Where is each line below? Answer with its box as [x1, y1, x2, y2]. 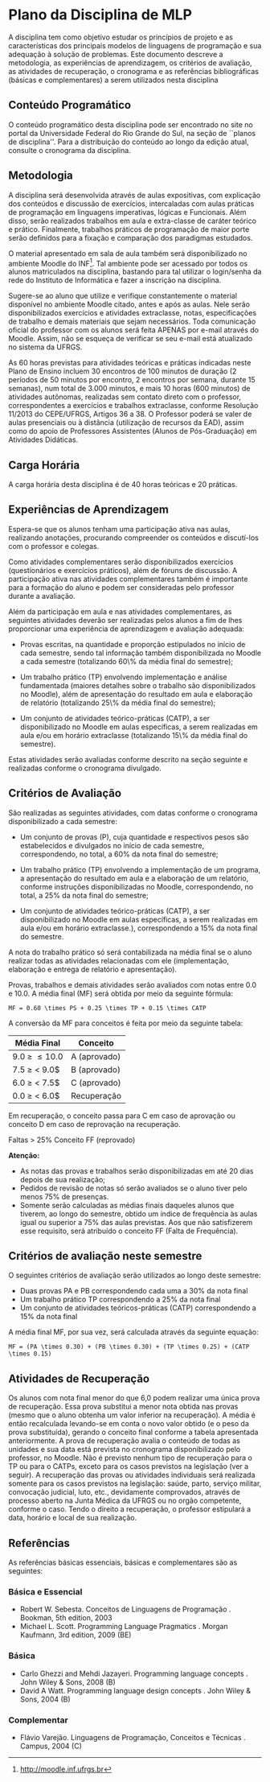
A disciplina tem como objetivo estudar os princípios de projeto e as [8, 32, 233, 42]
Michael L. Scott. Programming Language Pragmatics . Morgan [19, 1622, 228, 1631]
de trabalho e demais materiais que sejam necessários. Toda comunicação [8, 316, 256, 327]
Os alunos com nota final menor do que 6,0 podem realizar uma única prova [8, 1393, 260, 1403]
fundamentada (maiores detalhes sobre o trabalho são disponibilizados [19, 680, 256, 690]
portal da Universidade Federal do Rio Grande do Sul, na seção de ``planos [8, 128, 256, 138]
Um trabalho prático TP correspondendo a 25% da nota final [19, 1294, 221, 1305]
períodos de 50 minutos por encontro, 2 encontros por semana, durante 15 [8, 375, 256, 385]
